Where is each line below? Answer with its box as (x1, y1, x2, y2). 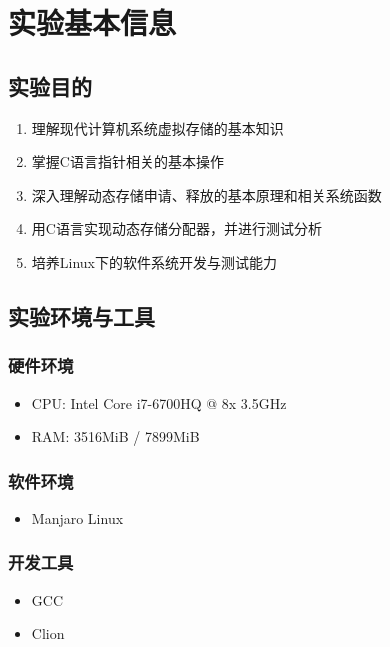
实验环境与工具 (8, 300, 155, 331)
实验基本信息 (8, 2, 177, 43)
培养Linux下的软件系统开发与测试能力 (31, 251, 278, 272)
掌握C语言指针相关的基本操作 (31, 151, 224, 172)
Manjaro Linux (31, 507, 124, 528)
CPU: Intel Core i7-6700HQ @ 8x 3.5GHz (31, 392, 287, 413)
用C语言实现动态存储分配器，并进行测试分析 (31, 218, 322, 239)
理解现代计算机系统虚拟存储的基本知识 (31, 117, 284, 138)
